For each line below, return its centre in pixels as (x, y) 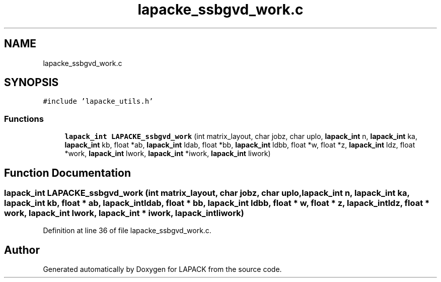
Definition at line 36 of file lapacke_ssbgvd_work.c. (127, 231)
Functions (24, 119)
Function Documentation (67, 173)
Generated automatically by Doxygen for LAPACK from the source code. (162, 269)
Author (22, 250)
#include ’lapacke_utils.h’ (98, 101)
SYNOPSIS (31, 83)
